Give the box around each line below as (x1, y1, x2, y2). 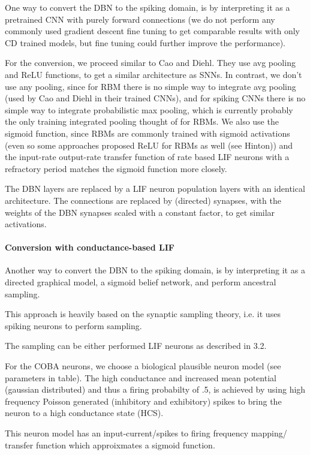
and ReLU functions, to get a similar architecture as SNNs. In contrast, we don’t (5, 68, 302, 80)
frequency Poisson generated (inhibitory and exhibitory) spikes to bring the (5, 394, 282, 407)
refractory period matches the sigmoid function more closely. (5, 162, 227, 174)
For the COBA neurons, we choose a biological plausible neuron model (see (5, 360, 281, 372)
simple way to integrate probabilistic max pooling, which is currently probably (5, 103, 293, 116)
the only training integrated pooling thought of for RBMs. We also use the (5, 115, 279, 128)
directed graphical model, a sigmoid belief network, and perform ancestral (5, 276, 276, 288)
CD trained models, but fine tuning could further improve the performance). (5, 36, 286, 49)
